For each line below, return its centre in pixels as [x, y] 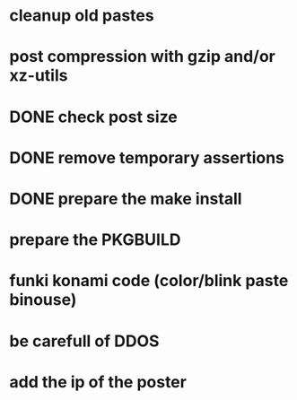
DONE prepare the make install [126, 199]
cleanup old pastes [82, 16]
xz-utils [39, 76]
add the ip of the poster [98, 382]
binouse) [43, 300]
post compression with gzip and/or [142, 57]
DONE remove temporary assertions [147, 157]
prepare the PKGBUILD [95, 240]
